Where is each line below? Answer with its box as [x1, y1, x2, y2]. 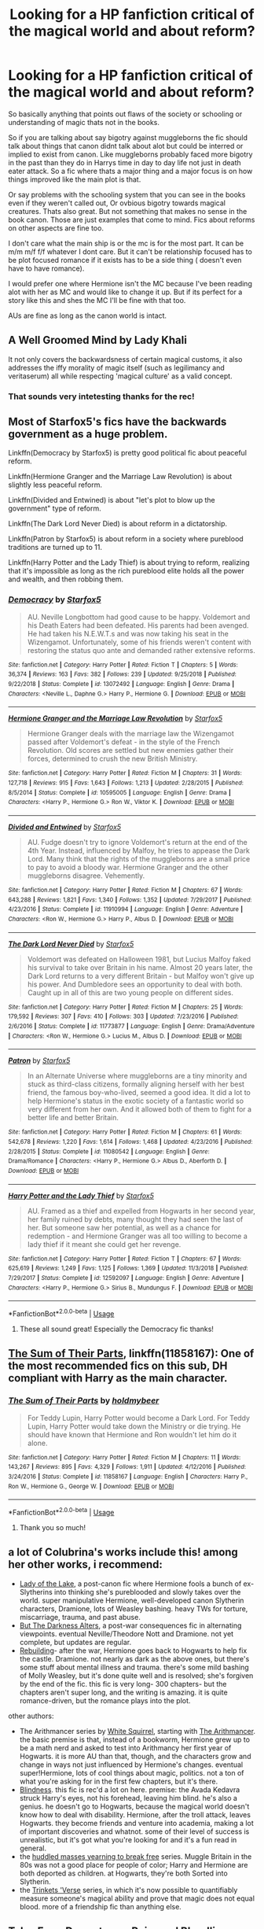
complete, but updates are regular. [19, 1637, 132, 1647]
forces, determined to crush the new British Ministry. [27, 754, 198, 764]
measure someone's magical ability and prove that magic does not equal [19, 1894, 255, 1903]
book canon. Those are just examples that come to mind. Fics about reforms [8, 215, 255, 224]
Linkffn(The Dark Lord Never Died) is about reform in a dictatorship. [8, 519, 228, 529]
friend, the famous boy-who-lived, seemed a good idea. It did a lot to [27, 1088, 251, 1097]
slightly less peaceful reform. [8, 480, 102, 489]
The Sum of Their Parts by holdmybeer [8, 1395, 159, 1406]
